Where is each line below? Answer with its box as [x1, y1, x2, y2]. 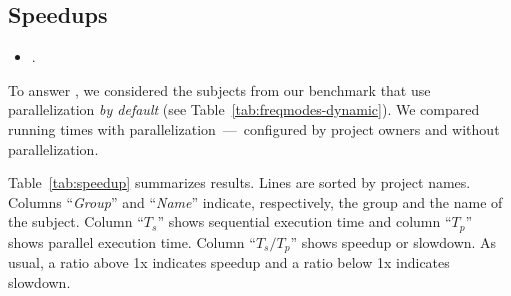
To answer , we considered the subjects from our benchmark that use [8, 79, 431, 100]
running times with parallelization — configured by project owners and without [8, 118, 500, 139]
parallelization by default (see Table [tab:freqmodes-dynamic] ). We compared [8, 99, 480, 120]
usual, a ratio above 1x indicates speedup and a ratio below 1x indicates [8, 252, 450, 273]
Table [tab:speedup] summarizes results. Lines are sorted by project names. [8, 172, 471, 193]
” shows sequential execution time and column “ [157, 211, 452, 232]
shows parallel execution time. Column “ [8, 231, 256, 252]
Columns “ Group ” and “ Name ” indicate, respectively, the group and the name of [8, 191, 503, 212]
